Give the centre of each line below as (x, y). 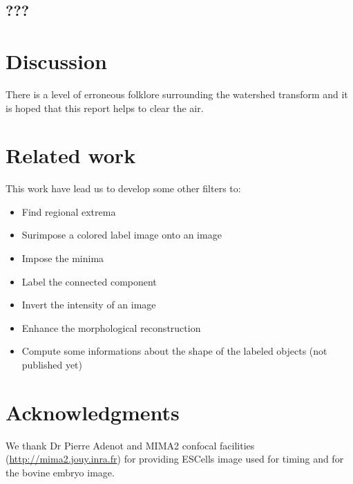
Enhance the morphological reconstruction (111, 327)
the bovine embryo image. (60, 472)
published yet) (52, 364)
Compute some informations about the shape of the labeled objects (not (174, 351)
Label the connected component (89, 281)
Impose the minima (63, 258)
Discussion (56, 60)
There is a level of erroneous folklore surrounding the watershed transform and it (177, 94)
